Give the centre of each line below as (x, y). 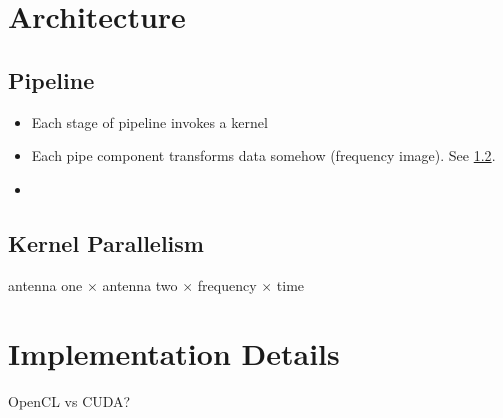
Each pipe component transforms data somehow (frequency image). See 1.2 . (263, 155)
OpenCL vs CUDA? (69, 401)
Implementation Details (174, 353)
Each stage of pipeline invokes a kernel (149, 121)
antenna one (45, 284)
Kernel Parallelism (106, 242)
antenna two (140, 284)
